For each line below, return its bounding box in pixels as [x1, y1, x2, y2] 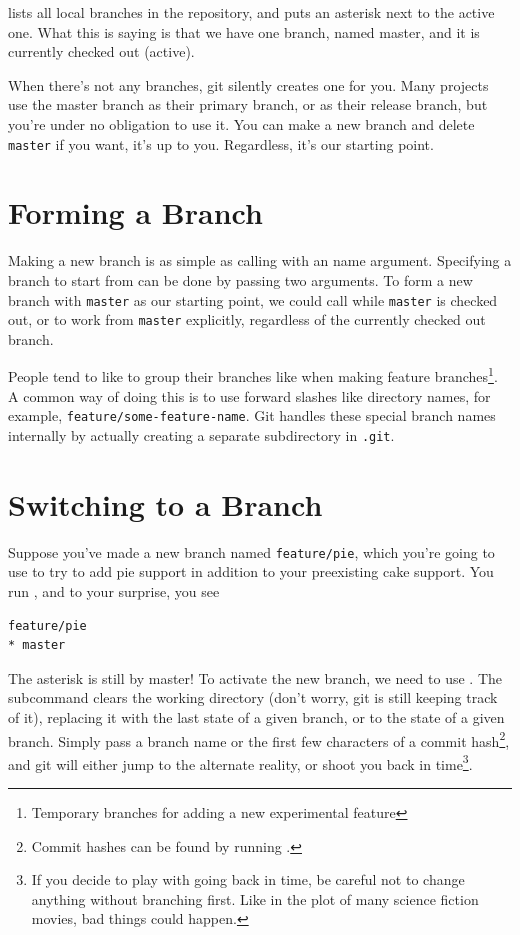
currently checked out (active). [8, 41, 195, 62]
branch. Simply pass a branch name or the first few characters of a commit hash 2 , [8, 727, 510, 751]
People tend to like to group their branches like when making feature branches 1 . [8, 363, 498, 387]
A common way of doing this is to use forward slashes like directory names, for [8, 385, 491, 406]
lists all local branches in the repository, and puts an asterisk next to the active [8, 2, 495, 22]
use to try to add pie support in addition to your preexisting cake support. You [8, 561, 494, 582]
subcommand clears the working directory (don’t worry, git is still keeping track [8, 687, 498, 708]
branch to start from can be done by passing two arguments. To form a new [8, 269, 473, 290]
